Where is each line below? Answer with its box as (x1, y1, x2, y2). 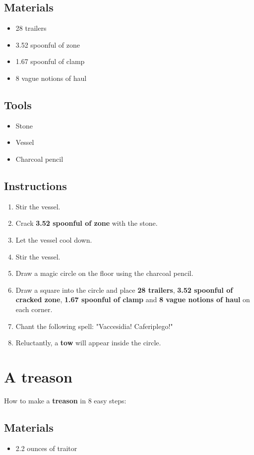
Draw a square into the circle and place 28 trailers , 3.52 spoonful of (15, 284, 233, 295)
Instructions (4, 178, 67, 193)
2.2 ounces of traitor (15, 443, 77, 453)
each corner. (15, 304, 53, 314)
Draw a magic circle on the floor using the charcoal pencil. (15, 268, 193, 278)
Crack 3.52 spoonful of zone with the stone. (15, 218, 158, 228)
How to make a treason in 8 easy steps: (4, 395, 127, 405)
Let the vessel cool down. (15, 234, 92, 245)
